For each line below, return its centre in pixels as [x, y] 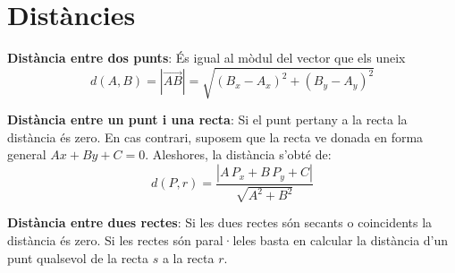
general [27, 154]
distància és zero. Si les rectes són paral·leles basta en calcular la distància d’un [228, 240]
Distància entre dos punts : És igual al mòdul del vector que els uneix [206, 58]
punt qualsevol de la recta [78, 257]
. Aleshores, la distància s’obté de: [238, 154]
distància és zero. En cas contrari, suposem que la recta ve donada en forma [215, 136]
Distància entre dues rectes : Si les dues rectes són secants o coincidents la [220, 222]
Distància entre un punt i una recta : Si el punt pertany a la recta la [207, 119]
